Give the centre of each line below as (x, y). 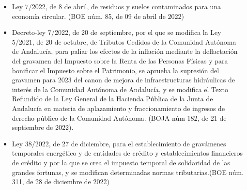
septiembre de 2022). (43, 127)
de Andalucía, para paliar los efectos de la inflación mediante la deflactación (125, 51)
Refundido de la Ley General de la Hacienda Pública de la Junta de (112, 99)
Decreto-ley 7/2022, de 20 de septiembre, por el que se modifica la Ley (116, 32)
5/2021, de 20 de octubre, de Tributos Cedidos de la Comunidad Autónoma (124, 41)
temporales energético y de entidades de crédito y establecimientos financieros (127, 153)
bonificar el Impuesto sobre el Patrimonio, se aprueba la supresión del (116, 70)
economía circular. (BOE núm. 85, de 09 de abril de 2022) (98, 16)
